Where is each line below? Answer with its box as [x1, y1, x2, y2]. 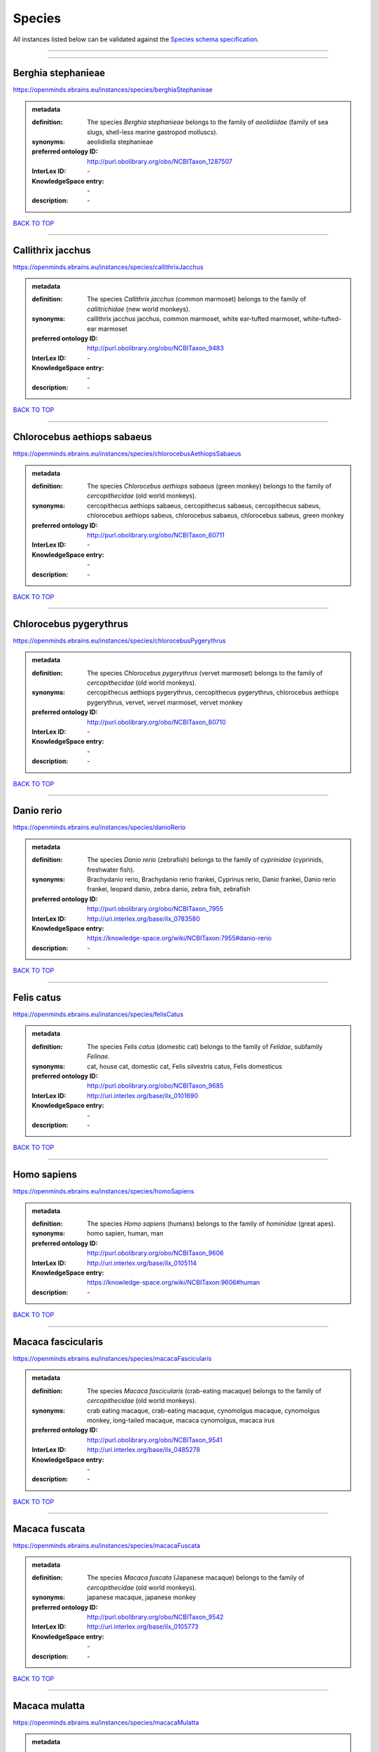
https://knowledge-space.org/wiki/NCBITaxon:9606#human [87, 1278, 260, 1287]
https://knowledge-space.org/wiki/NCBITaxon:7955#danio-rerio [87, 934, 272, 943]
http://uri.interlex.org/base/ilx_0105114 [87, 1259, 197, 1267]
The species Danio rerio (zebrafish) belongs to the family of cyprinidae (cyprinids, [87, 856, 324, 864]
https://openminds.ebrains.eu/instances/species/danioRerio [13, 823, 185, 832]
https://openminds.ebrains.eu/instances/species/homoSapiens [13, 1187, 195, 1196]
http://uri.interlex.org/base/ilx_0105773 [87, 1622, 199, 1631]
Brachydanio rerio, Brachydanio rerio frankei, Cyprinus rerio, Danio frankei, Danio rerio [87, 875, 336, 883]
